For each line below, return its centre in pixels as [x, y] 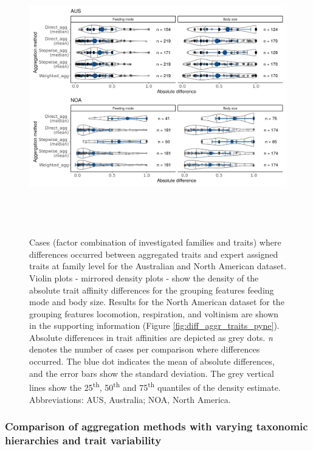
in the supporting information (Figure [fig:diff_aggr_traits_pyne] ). [154, 325]
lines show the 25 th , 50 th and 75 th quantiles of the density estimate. [155, 386]
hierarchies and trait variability [83, 440]
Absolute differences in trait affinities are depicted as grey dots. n [151, 337]
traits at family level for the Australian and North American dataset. [158, 266]
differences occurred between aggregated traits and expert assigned [154, 254]
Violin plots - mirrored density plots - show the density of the [144, 277]
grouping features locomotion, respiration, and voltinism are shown [154, 313]
